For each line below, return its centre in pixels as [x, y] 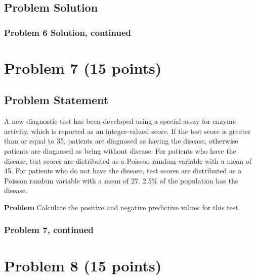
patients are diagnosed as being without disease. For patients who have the [120, 150]
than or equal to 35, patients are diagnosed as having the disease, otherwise [121, 141]
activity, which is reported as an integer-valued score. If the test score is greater [127, 131]
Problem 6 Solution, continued [68, 32]
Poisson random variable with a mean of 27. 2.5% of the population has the [121, 180]
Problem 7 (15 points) [83, 67]
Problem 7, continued [49, 230]
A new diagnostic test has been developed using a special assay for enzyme [120, 121]
